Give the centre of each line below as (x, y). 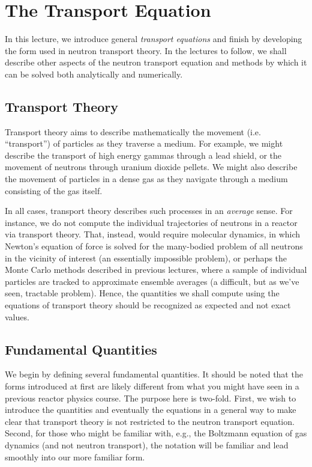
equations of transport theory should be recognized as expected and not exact (148, 305)
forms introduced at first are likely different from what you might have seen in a (152, 386)
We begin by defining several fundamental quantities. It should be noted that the (154, 374)
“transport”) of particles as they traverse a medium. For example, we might (144, 143)
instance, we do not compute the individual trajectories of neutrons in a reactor (151, 222)
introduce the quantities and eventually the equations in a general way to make (151, 410)
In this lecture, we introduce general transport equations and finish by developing (154, 39)
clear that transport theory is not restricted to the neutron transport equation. (150, 421)
